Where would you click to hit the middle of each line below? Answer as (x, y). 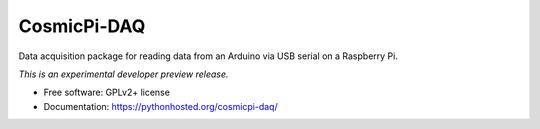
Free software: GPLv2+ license (106, 92)
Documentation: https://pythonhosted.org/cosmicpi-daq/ (161, 106)
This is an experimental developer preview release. (123, 74)
